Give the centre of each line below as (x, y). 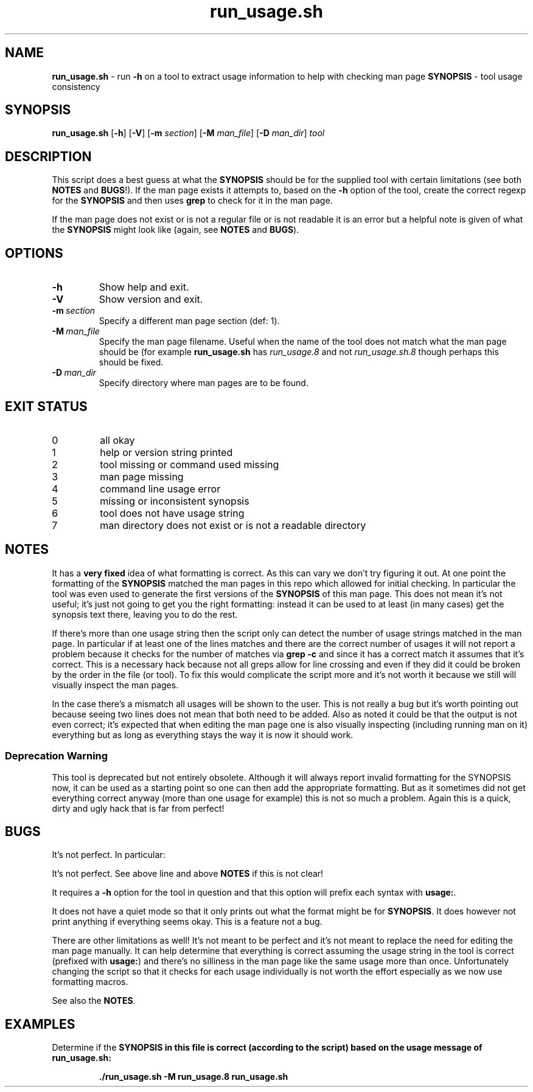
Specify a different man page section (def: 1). (189, 321)
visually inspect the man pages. (115, 685)
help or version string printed (166, 452)
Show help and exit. (144, 287)
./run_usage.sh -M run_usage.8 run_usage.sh (193, 1077)
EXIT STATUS (46, 406)
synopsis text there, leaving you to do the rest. (145, 614)
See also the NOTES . (94, 1001)
